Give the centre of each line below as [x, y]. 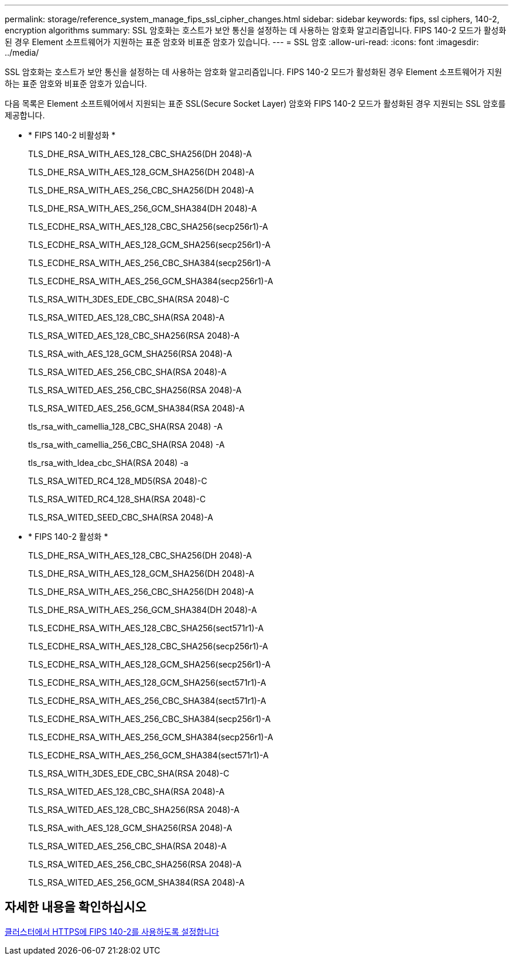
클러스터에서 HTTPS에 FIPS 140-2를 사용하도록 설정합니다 [112, 931]
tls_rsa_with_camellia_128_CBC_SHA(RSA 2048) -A [126, 426]
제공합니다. [25, 115]
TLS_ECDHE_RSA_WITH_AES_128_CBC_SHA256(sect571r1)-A [146, 628]
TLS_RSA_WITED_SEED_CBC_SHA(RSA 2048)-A [121, 517]
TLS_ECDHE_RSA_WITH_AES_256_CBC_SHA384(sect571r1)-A [147, 701]
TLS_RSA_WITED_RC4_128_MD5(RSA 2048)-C [118, 481]
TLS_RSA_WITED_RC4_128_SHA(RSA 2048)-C [117, 499]
